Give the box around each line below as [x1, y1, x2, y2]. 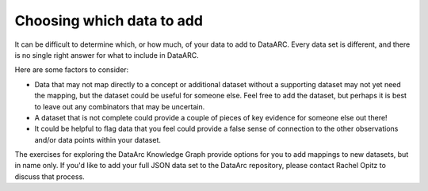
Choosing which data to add [14, 12, 204, 29]
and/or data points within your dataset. [34, 135, 162, 144]
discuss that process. [14, 171, 85, 181]
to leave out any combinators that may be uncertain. [34, 101, 205, 111]
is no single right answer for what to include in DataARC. [14, 50, 199, 59]
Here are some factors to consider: [14, 65, 129, 74]
